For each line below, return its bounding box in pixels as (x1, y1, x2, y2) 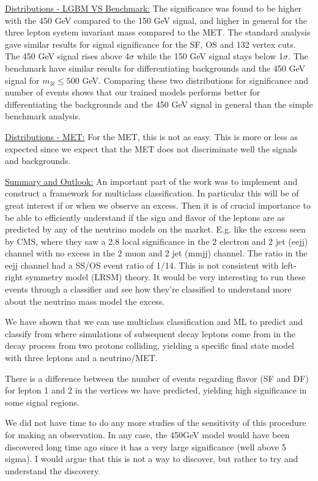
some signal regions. (5, 395, 79, 408)
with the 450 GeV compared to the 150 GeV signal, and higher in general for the (5, 13, 307, 26)
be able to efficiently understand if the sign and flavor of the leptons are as (5, 211, 285, 223)
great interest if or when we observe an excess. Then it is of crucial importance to (5, 198, 311, 211)
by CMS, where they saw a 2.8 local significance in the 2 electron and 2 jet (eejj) (5, 234, 308, 247)
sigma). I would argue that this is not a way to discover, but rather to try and (5, 452, 298, 465)
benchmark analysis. (5, 110, 81, 122)
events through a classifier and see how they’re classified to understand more (5, 283, 292, 296)
